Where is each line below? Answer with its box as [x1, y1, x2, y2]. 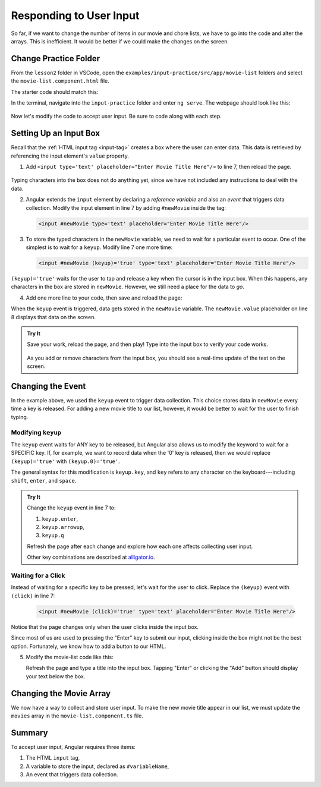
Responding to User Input [11, 9, 140, 22]
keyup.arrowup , [42, 524, 84, 531]
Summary [11, 728, 48, 738]
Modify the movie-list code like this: [26, 653, 114, 660]
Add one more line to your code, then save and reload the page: [26, 294, 182, 301]
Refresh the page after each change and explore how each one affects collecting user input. [27, 543, 253, 550]
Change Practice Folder [11, 53, 100, 64]
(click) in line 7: [11, 592, 55, 599]
